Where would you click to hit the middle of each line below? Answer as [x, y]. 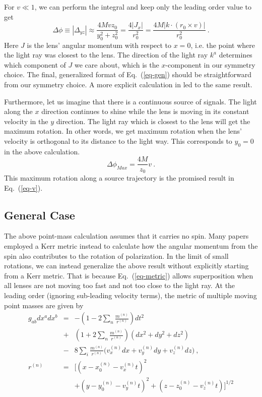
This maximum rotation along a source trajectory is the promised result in [119, 177]
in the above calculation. [42, 151]
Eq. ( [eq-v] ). [23, 187]
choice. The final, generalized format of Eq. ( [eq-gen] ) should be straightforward [128, 74]
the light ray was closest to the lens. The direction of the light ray [106, 55]
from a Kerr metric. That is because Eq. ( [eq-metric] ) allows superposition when [129, 275]
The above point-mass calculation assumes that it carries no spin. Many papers [126, 236]
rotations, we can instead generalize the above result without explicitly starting [126, 266]
